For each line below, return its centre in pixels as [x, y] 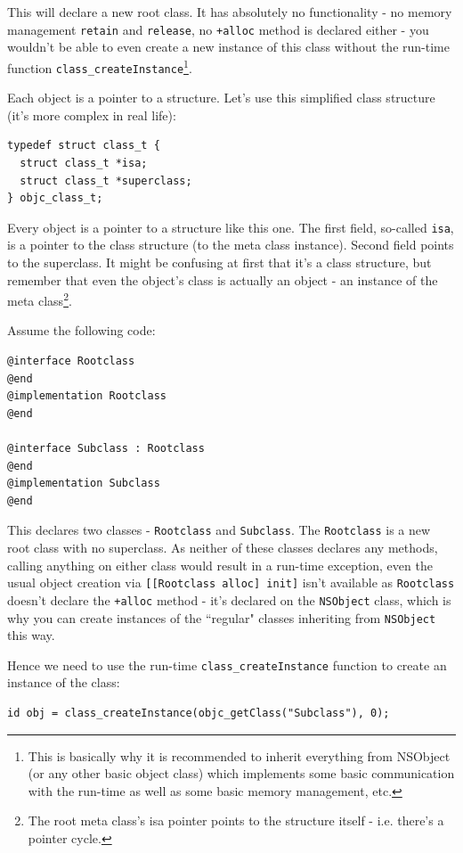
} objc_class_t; [55, 198]
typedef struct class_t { [84, 146]
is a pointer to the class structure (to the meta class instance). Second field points [231, 245]
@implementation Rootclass [87, 396]
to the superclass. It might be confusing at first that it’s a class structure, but [219, 262]
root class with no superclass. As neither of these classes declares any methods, [223, 547]
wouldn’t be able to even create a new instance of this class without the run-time [228, 47]
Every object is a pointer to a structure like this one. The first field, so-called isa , [231, 227]
